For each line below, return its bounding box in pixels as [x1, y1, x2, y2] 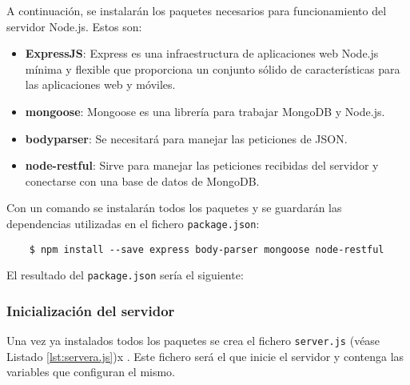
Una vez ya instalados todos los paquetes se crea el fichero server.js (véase [6, 332, 380, 349]
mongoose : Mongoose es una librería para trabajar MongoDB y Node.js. [25, 102, 385, 119]
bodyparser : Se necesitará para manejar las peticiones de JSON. [25, 130, 348, 146]
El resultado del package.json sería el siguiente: [6, 267, 244, 283]
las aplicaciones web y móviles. [25, 76, 176, 93]
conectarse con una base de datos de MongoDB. [25, 172, 260, 189]
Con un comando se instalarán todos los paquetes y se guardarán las [6, 199, 342, 216]
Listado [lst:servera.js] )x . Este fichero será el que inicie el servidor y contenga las [6, 347, 404, 364]
